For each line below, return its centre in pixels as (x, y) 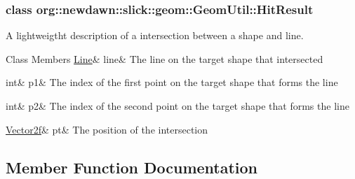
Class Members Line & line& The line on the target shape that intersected (165, 58)
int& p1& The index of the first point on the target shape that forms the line (172, 82)
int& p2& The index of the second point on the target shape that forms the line (177, 106)
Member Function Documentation (132, 167)
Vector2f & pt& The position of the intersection (107, 129)
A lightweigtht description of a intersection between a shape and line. (155, 35)
